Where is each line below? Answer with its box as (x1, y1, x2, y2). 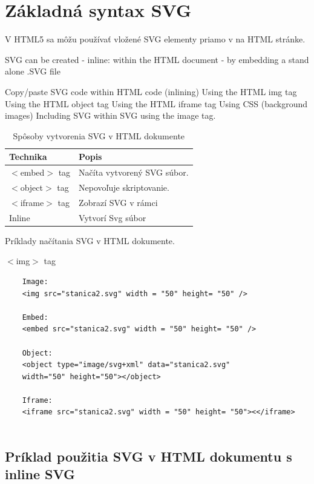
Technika (9, 150, 47, 163)
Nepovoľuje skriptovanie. (79, 181, 169, 193)
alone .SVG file (5, 65, 61, 78)
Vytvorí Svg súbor (79, 211, 146, 224)
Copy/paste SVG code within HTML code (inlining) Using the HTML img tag (5, 85, 297, 98)
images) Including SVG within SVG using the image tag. (5, 109, 216, 122)
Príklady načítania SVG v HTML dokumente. (5, 234, 175, 247)
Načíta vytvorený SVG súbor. (79, 166, 189, 179)
